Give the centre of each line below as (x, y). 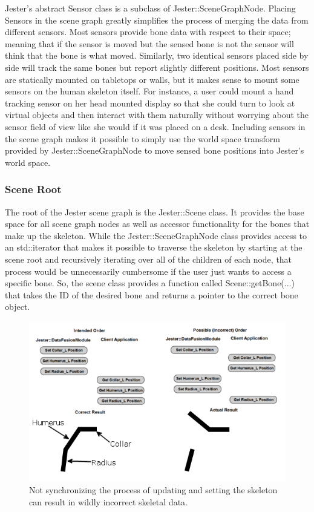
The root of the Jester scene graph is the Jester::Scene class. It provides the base (155, 212)
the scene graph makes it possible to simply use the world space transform (142, 138)
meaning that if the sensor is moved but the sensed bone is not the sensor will (149, 43)
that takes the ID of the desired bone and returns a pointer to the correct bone (152, 294)
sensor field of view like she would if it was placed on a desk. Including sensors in (155, 126)
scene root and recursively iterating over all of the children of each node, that (149, 259)
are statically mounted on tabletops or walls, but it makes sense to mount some (152, 79)
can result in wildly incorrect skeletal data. (108, 502)
